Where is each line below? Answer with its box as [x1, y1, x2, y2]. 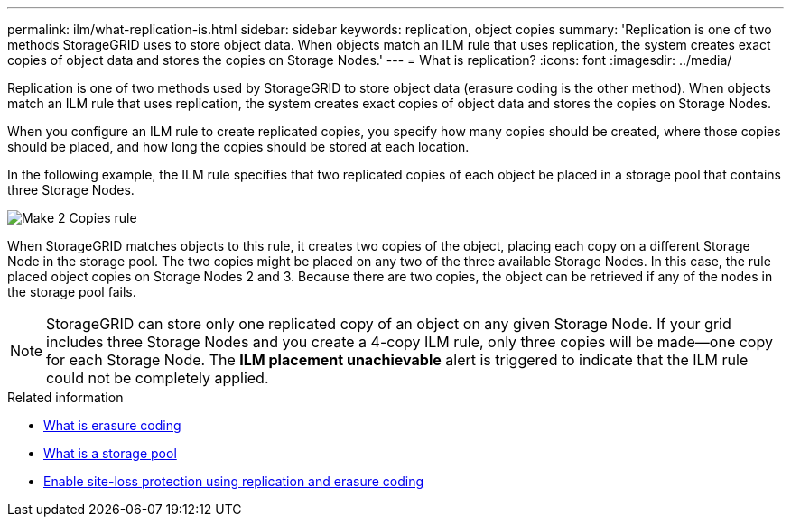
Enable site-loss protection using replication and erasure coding [43, 473, 424, 489]
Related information [7, 390, 124, 405]
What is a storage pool [43, 446, 177, 461]
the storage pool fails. [7, 284, 136, 299]
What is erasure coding [43, 418, 181, 433]
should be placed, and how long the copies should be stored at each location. [7, 139, 470, 154]
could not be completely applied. [46, 369, 269, 387]
